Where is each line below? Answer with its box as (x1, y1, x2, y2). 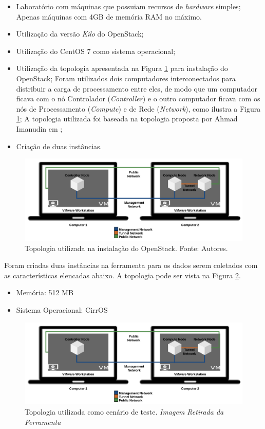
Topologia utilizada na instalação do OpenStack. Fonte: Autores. (25, 242, 228, 253)
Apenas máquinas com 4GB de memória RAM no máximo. (16, 11, 202, 22)
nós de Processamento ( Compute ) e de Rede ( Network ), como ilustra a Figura (16, 103, 261, 114)
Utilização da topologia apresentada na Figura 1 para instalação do (16, 63, 228, 74)
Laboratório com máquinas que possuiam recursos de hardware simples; (16, 1, 241, 11)
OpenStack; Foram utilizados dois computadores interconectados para (16, 73, 236, 83)
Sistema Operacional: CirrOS (16, 304, 108, 315)
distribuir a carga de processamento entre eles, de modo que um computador (16, 83, 257, 94)
